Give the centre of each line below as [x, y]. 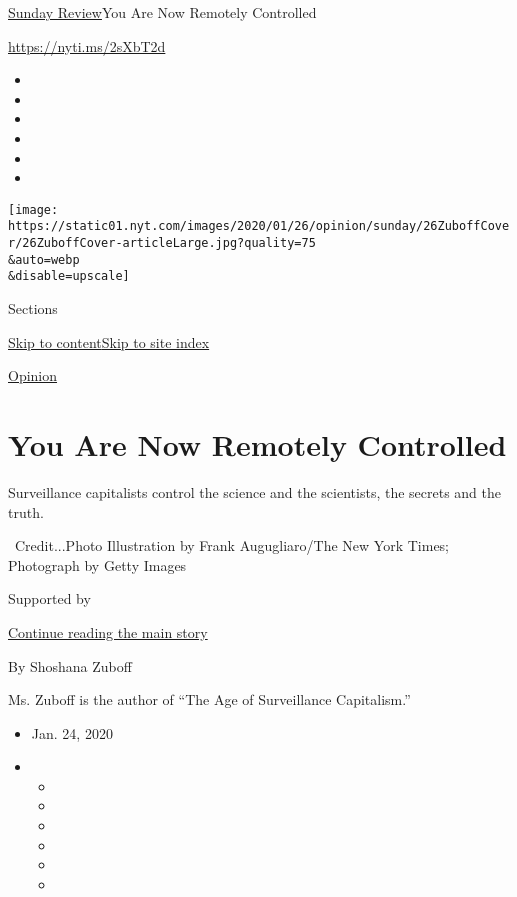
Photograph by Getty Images [97, 564]
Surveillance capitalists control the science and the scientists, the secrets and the [255, 491]
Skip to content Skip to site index [109, 341]
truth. [26, 511]
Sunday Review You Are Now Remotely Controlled [162, 12]
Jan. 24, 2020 [72, 732]
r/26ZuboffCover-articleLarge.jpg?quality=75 [162, 243]
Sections [33, 308]
